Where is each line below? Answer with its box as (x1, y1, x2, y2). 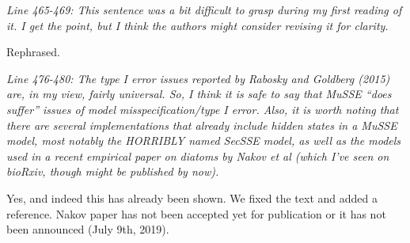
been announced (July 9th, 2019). (6, 221, 169, 237)
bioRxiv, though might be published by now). (6, 163, 219, 180)
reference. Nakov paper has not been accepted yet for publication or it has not (6, 205, 386, 222)
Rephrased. (6, 44, 60, 60)
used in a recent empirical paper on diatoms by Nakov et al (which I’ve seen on (6, 147, 389, 164)
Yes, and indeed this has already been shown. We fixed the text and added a (6, 189, 378, 206)
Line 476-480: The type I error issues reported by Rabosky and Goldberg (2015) (6, 70, 390, 86)
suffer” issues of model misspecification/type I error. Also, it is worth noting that (6, 101, 399, 117)
